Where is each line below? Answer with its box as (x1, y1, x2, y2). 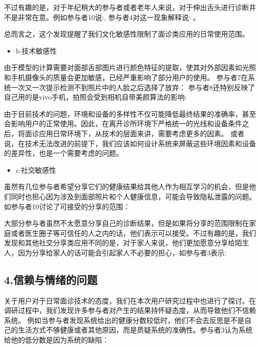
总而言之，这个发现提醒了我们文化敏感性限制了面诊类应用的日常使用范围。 (4, 29, 249, 39)
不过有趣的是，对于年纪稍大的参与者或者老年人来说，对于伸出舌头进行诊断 (4, 2, 249, 12)
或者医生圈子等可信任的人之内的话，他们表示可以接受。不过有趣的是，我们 (10, 227, 256, 238)
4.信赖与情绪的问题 (4, 271, 97, 287)
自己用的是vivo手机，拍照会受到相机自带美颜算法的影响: (4, 92, 187, 102)
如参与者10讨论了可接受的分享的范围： (4, 201, 130, 211)
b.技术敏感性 (15, 45, 57, 56)
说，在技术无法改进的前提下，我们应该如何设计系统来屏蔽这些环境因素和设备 (4, 138, 256, 148)
